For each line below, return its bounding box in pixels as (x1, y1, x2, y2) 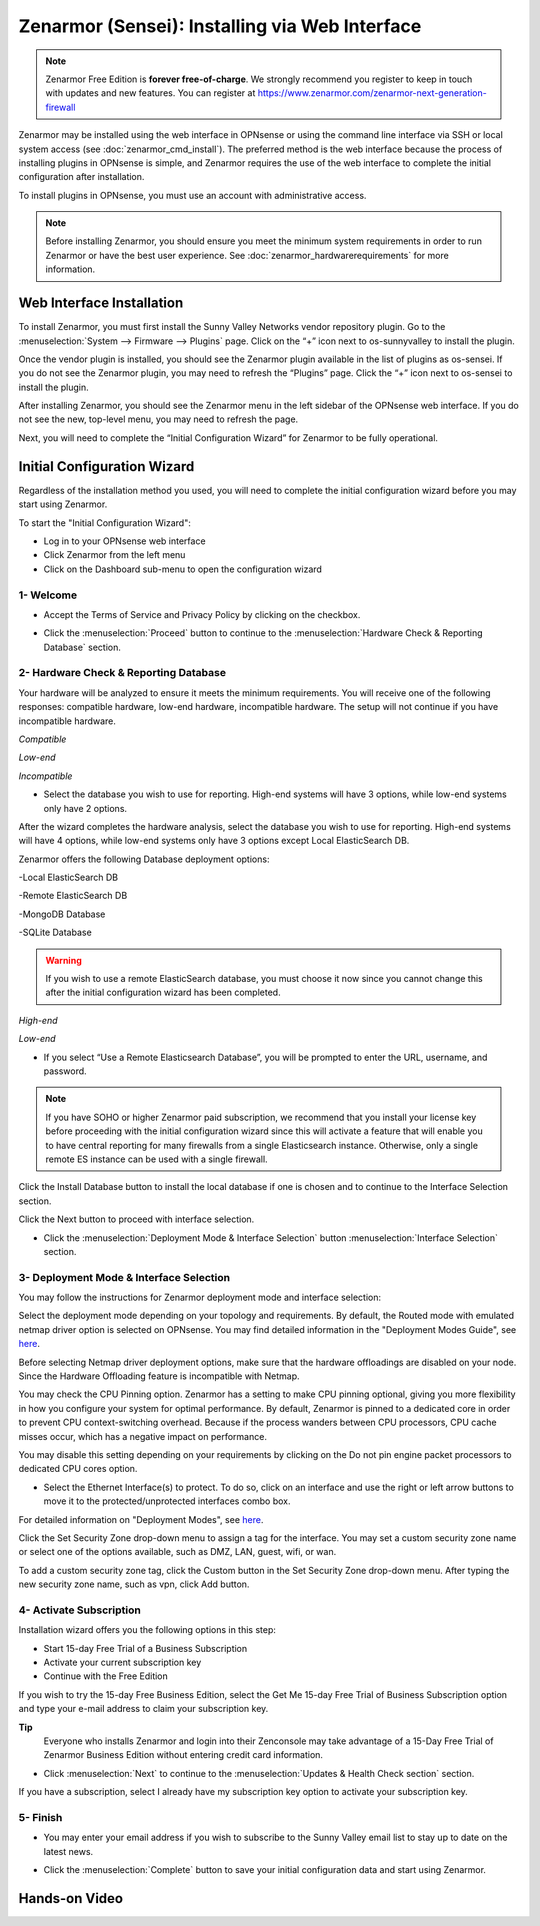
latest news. (43, 1845, 94, 1857)
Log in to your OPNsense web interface (43, 535, 206, 547)
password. (43, 1065, 87, 1077)
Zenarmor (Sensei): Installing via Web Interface (18, 15, 422, 37)
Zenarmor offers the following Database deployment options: (18, 853, 270, 865)
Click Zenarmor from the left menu (43, 549, 186, 561)
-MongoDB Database (18, 908, 106, 920)
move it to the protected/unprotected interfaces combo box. (43, 1495, 291, 1507)
